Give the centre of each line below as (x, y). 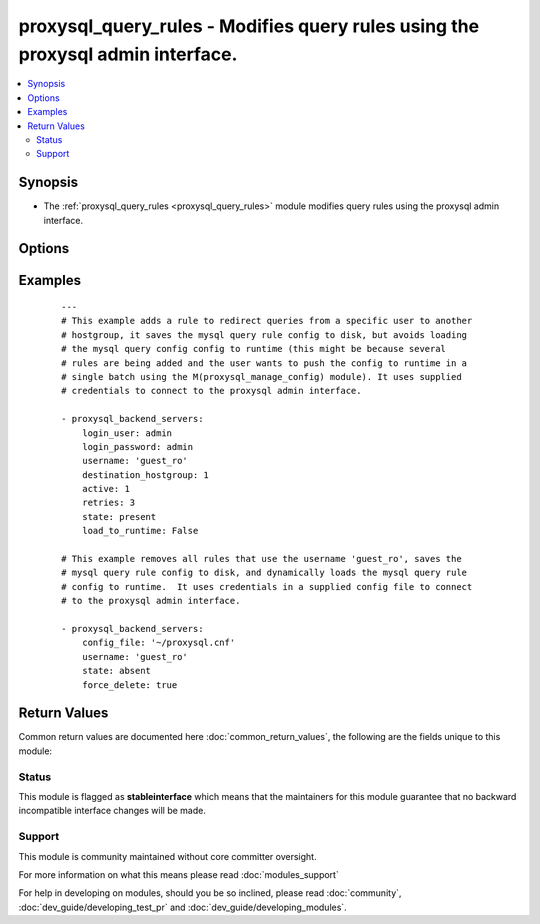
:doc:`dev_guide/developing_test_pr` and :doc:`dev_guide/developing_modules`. (182, 907)
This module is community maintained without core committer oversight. (167, 856)
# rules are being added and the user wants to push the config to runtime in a (264, 363)
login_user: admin (127, 433)
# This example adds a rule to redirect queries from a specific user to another (267, 321)
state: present (119, 516)
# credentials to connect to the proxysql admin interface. (211, 391)
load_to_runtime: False (140, 531)
